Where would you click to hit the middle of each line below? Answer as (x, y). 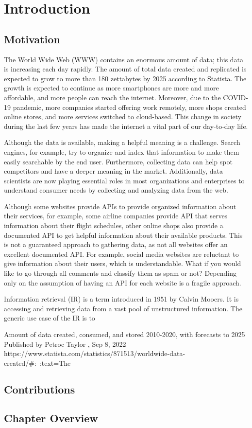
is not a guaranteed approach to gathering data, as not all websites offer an (116, 244)
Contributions (40, 389)
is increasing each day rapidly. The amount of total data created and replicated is (125, 69)
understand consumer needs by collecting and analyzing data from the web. (116, 190)
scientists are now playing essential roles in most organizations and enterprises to (124, 180)
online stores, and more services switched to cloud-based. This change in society (123, 116)
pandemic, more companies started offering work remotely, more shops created (129, 107)
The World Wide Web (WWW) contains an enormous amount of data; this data (124, 59)
